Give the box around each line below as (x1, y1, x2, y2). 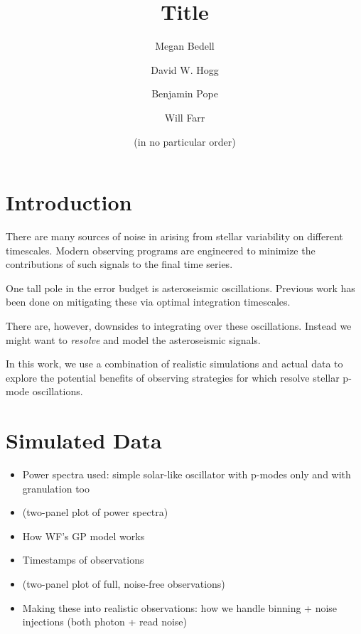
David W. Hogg (151, 62, 219, 77)
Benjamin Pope (151, 86, 218, 101)
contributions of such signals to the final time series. (6, 257, 233, 272)
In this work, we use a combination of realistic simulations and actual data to (6, 356, 343, 371)
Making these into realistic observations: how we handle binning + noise (22, 600, 338, 615)
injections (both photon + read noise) (22, 614, 188, 629)
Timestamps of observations (22, 552, 144, 567)
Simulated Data (6, 426, 162, 455)
